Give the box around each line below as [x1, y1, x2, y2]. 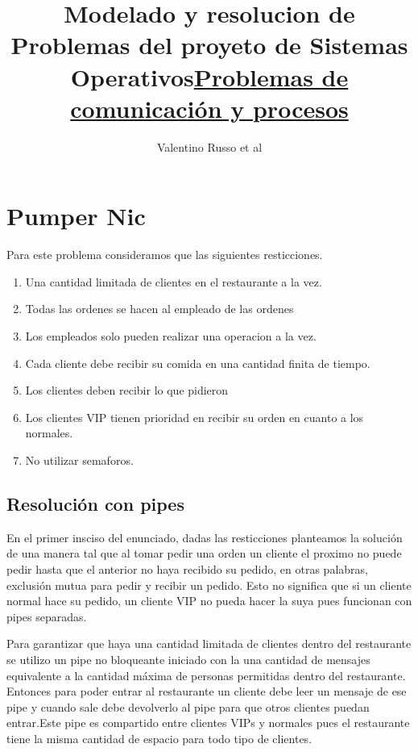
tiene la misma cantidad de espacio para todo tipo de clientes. [6, 729, 312, 746]
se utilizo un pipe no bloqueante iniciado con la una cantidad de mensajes [6, 650, 370, 667]
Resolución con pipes [6, 491, 184, 516]
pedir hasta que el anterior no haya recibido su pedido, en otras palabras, [6, 560, 368, 577]
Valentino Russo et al [156, 138, 263, 155]
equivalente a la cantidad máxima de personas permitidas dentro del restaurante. [6, 666, 406, 683]
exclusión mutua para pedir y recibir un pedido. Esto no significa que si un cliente [6, 576, 412, 593]
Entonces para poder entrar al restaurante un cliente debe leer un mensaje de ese [6, 683, 407, 700]
